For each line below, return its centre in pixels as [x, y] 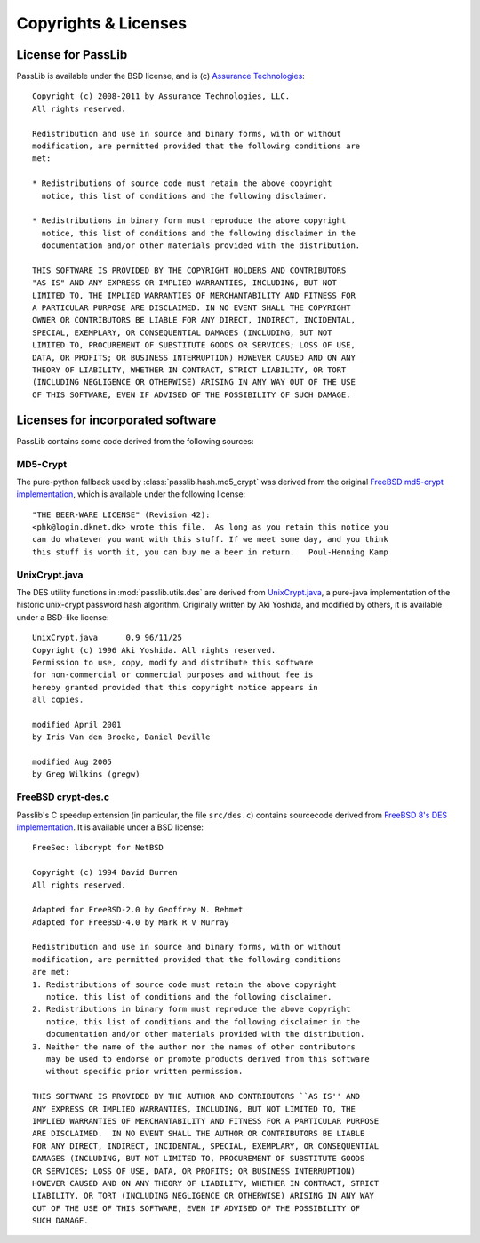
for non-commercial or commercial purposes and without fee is [173, 675]
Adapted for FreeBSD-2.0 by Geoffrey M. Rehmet [138, 910]
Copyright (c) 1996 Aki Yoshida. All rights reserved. [154, 650]
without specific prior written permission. [144, 1072]
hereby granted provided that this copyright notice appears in [176, 687]
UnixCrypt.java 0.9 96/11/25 [107, 638]
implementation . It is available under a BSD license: [110, 827]
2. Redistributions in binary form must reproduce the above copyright [192, 1009]
